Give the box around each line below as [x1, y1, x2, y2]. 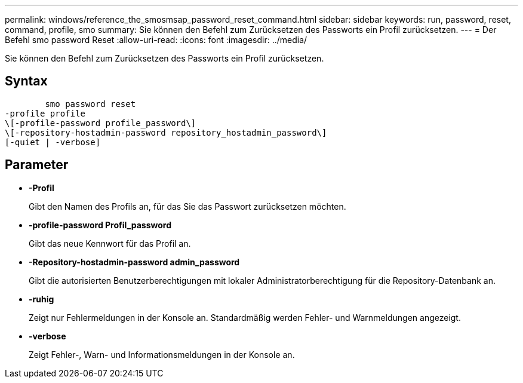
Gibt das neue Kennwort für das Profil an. [29, 238, 191, 249]
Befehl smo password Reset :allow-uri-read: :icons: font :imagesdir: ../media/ [5, 35, 307, 45]
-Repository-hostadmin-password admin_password [29, 256, 240, 267]
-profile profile [5, 108, 85, 118]
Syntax [5, 73, 48, 89]
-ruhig [29, 293, 54, 304]
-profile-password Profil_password [29, 219, 171, 230]
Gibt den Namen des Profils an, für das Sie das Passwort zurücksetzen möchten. [29, 201, 346, 212]
